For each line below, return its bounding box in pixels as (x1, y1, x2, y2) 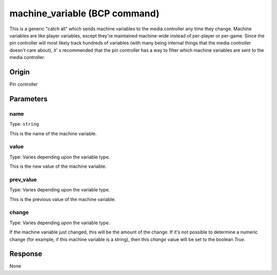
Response (9, 249, 43, 259)
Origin (9, 67, 30, 76)
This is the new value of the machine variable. (9, 163, 107, 169)
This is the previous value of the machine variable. (9, 196, 116, 202)
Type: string (9, 121, 39, 127)
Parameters (9, 94, 48, 103)
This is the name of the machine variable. (9, 130, 97, 136)
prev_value (9, 176, 37, 183)
